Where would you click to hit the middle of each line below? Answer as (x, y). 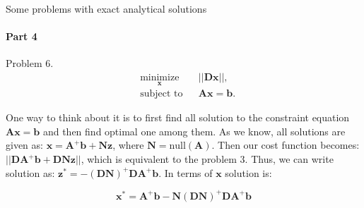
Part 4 (22, 36)
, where (128, 145)
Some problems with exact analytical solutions (106, 8)
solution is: (248, 172)
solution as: (30, 172)
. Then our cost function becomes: (286, 145)
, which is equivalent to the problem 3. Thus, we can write (207, 159)
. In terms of (186, 172)
